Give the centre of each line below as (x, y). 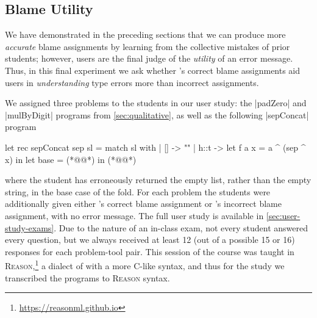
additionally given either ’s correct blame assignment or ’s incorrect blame (143, 204)
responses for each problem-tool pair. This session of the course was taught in (150, 251)
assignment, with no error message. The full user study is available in (134, 215)
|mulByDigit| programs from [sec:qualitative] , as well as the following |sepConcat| (157, 114)
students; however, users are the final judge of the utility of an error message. (149, 58)
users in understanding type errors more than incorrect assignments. (132, 82)
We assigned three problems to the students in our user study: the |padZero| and (156, 103)
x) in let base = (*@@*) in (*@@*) (71, 159)
